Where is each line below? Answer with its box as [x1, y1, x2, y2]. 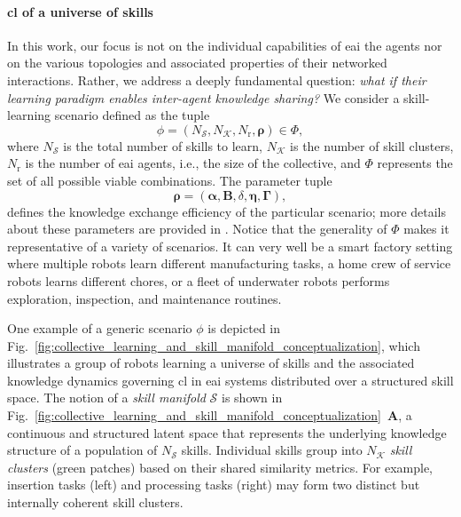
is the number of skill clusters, [290, 136, 454, 155]
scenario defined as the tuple [54, 106, 210, 124]
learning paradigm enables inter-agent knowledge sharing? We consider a [7, 88, 400, 107]
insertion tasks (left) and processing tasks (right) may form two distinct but [7, 475, 420, 494]
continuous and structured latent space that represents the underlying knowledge [7, 423, 447, 441]
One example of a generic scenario [7, 319, 192, 338]
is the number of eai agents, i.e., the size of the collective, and [25, 154, 361, 172]
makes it [403, 219, 449, 238]
